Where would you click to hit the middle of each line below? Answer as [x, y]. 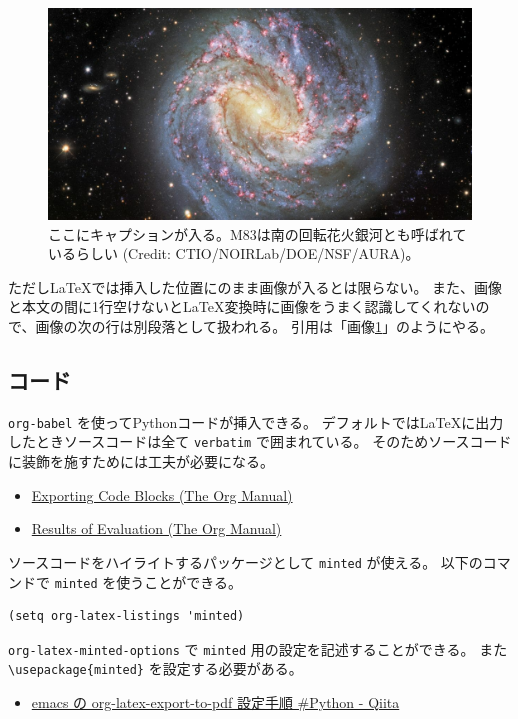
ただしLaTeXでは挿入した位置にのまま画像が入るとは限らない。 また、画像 [255, 286]
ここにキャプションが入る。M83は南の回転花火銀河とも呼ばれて [257, 233]
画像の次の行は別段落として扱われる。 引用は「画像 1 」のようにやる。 [264, 325]
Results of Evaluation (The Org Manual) [156, 528]
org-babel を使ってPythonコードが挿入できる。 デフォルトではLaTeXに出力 [256, 421]
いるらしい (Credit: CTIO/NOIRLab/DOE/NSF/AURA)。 [234, 253]
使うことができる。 [179, 581]
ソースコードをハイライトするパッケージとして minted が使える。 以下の [245, 561]
